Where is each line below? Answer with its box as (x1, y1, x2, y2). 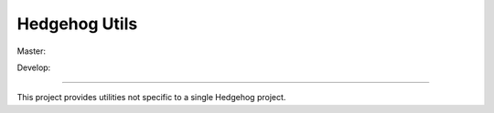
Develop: (16, 62, 51, 73)
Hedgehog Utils (16, 14, 138, 34)
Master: (16, 46, 46, 56)
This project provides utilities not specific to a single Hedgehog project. (16, 92, 286, 103)
